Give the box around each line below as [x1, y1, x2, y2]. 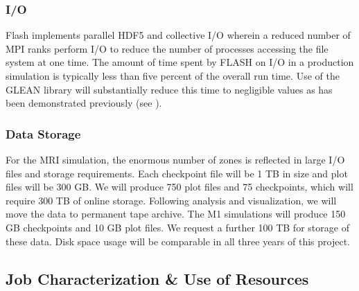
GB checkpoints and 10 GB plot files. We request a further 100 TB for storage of [6, 220, 349, 234]
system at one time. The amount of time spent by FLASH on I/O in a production [6, 55, 354, 69]
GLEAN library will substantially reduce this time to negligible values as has [6, 82, 333, 96]
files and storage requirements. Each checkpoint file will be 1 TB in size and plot [6, 166, 348, 180]
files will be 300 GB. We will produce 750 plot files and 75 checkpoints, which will [6, 179, 353, 194]
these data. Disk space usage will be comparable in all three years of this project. [6, 233, 350, 248]
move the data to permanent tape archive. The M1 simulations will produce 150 [6, 206, 346, 221]
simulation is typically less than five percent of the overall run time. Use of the [6, 69, 340, 82]
